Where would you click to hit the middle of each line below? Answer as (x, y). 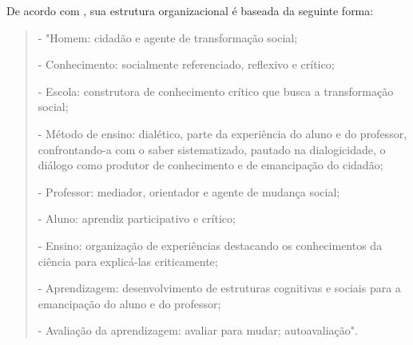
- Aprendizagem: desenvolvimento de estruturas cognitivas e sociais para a (219, 288)
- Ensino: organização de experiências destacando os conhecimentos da (210, 245)
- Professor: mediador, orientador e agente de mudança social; (189, 191)
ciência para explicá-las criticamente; (128, 261)
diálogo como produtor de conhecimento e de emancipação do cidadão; (210, 165)
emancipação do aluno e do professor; (129, 303)
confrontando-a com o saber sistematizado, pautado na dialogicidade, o (212, 149)
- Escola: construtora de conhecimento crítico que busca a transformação (216, 91)
